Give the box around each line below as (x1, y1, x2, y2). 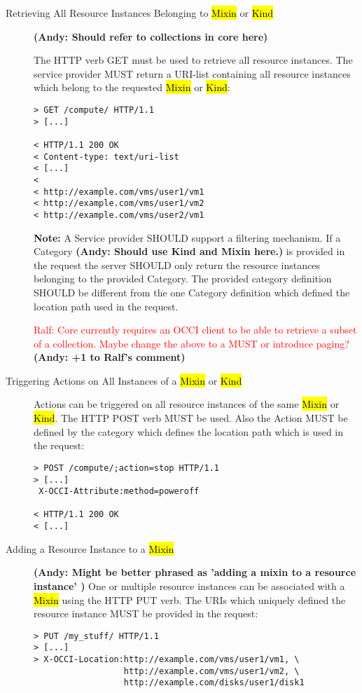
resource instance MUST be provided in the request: (34, 606, 258, 621)
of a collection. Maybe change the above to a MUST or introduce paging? (34, 336, 349, 350)
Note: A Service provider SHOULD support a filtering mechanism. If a (34, 230, 341, 245)
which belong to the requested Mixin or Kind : (34, 80, 230, 95)
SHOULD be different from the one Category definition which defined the (34, 284, 350, 299)
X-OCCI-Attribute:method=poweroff (39, 486, 200, 497)
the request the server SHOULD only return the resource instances (34, 257, 320, 272)
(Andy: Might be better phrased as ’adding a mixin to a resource (34, 565, 356, 579)
